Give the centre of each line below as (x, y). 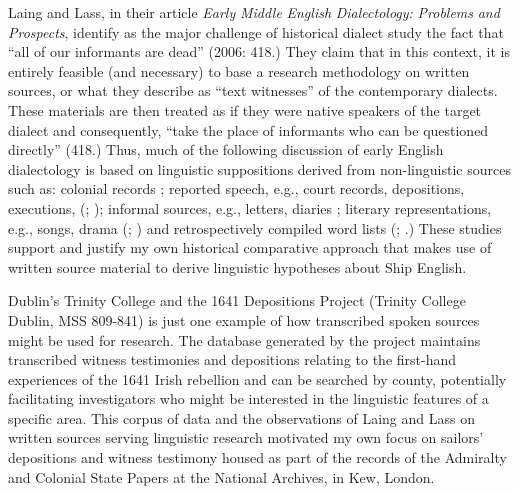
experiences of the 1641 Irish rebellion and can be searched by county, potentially (257, 378)
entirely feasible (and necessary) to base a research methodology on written (239, 70)
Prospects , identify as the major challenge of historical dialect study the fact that (256, 31)
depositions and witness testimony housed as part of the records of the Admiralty (257, 457)
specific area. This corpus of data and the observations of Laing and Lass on (241, 417)
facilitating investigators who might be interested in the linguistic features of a (248, 398)
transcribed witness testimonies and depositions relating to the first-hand (232, 359)
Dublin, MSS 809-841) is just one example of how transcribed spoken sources (244, 319)
